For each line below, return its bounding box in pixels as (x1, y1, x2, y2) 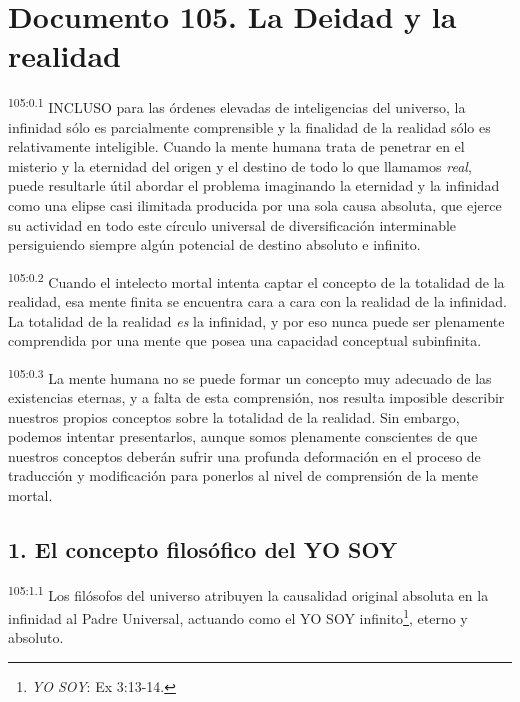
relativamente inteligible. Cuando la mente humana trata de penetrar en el (8, 136, 465, 157)
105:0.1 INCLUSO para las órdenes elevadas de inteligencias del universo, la (8, 94, 466, 117)
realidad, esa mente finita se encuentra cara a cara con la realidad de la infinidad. (8, 290, 507, 311)
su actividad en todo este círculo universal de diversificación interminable (8, 214, 457, 235)
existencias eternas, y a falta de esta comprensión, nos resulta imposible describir (8, 387, 505, 407)
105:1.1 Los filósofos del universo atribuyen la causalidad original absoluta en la (8, 581, 489, 605)
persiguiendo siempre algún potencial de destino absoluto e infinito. (8, 234, 421, 255)
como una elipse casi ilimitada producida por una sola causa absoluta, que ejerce (8, 194, 502, 215)
